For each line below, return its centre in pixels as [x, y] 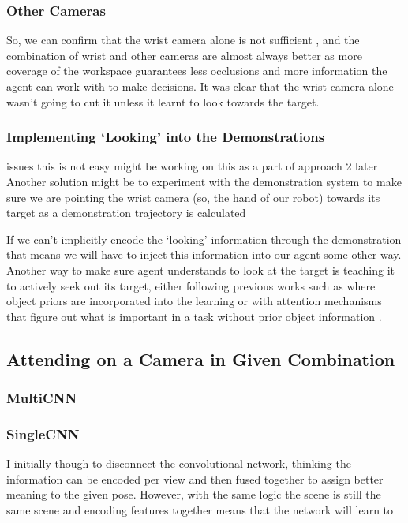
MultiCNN [42, 398]
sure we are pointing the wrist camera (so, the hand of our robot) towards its [193, 197]
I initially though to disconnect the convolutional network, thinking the [179, 463]
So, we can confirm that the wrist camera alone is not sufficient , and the [183, 40]
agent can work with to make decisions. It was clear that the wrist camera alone [200, 86]
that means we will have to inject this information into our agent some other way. [204, 254]
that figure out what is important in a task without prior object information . [194, 316]
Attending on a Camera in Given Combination [201, 359]
